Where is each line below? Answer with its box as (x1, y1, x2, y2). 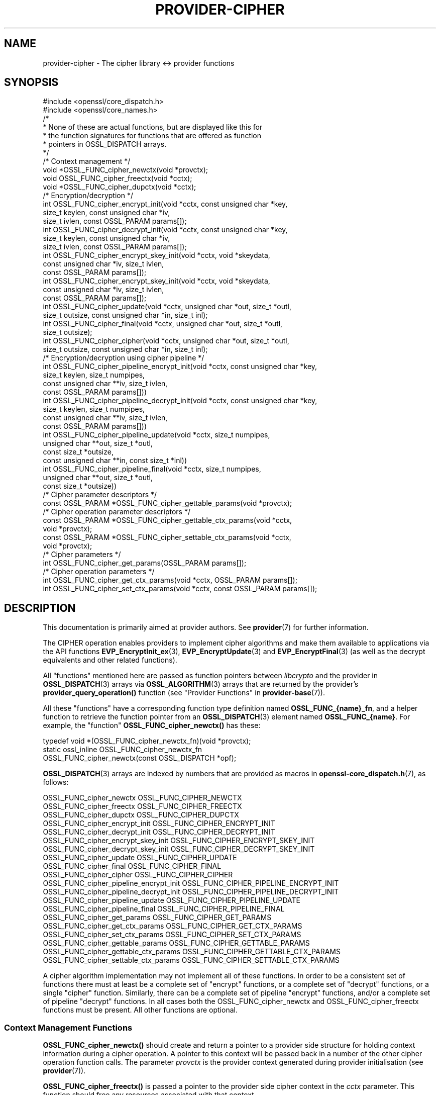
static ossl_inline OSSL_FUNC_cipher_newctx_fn (43, 745, 202, 754)
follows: (43, 778, 69, 787)
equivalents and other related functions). (43, 656, 177, 665)
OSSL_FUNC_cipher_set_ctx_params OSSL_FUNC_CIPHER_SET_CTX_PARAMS (43, 930, 301, 939)
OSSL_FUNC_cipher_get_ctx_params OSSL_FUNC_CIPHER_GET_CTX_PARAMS (43, 922, 302, 931)
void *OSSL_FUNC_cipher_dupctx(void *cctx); (43, 182, 196, 192)
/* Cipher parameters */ (43, 550, 121, 559)
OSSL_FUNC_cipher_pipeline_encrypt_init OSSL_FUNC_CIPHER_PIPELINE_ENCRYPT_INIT (43, 879, 339, 888)
